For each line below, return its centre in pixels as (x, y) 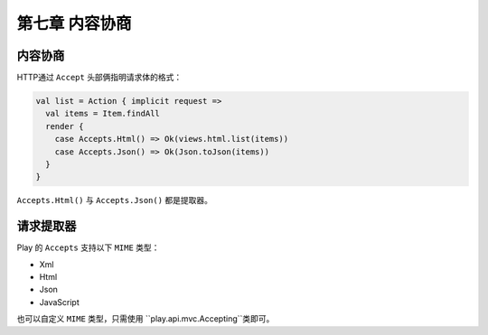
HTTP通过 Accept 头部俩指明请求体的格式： (99, 78)
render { (65, 126)
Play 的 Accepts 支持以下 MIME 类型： (88, 247)
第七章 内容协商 (74, 23)
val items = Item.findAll (103, 114)
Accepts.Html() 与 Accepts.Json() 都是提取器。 (114, 200)
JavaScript (60, 302)
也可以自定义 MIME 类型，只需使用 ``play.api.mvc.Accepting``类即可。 (145, 319)
